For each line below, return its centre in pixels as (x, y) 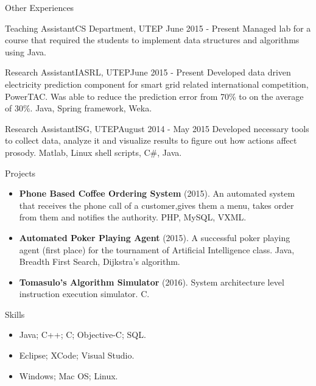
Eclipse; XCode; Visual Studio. (77, 355)
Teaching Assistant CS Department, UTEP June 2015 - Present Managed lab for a (158, 28)
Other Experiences (40, 7)
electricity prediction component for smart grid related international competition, (157, 84)
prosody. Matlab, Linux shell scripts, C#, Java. (93, 152)
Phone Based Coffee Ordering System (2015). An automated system (157, 193)
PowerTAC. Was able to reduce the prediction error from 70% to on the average (154, 96)
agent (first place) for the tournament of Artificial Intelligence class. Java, (157, 249)
